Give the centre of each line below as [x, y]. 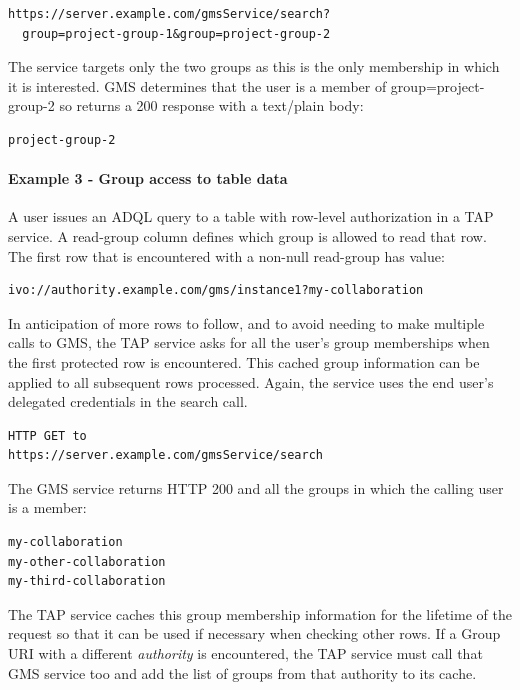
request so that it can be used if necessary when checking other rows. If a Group [254, 633]
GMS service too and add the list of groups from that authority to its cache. [242, 672]
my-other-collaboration [87, 561]
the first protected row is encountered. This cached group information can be [244, 361]
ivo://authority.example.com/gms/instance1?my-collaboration [216, 290]
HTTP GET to [47, 435]
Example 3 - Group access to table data [148, 178]
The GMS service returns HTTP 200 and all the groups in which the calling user [256, 487]
